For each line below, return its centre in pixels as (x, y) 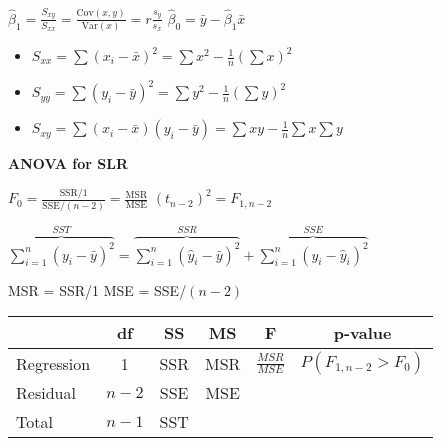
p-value (362, 333)
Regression (53, 363)
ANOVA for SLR (68, 163)
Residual (46, 393)
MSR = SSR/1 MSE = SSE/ (97, 289)
